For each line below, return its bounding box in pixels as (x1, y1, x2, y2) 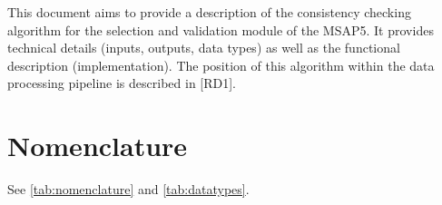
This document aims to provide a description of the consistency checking (7, 3, 411, 21)
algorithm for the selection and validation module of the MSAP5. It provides (7, 20, 434, 39)
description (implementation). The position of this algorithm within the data (7, 55, 435, 74)
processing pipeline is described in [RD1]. (7, 73, 237, 93)
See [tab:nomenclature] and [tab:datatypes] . (7, 180, 250, 199)
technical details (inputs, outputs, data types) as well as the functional (7, 38, 400, 57)
